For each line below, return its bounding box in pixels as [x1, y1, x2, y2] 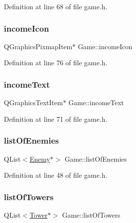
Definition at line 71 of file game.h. [4, 113, 107, 124]
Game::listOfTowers [62, 210, 121, 220]
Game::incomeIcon [77, 41, 133, 51]
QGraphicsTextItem [4, 97, 63, 108]
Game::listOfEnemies [64, 153, 127, 164]
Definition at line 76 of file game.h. [4, 57, 107, 68]
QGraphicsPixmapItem [4, 41, 73, 51]
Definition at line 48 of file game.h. [4, 170, 107, 180]
